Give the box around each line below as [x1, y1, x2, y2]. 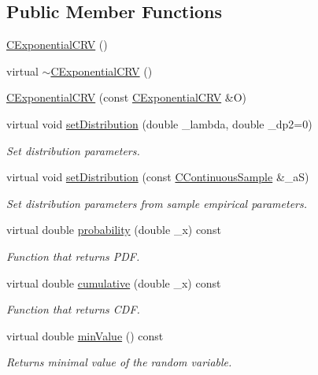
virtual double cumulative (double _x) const [6, 274, 221, 291]
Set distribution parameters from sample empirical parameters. [6, 195, 308, 211]
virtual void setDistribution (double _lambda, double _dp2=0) [6, 115, 312, 132]
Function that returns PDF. [6, 247, 140, 264]
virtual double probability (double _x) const [6, 221, 221, 238]
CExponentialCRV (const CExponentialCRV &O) [6, 89, 247, 106]
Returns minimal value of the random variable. [6, 354, 232, 370]
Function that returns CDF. [6, 301, 140, 317]
